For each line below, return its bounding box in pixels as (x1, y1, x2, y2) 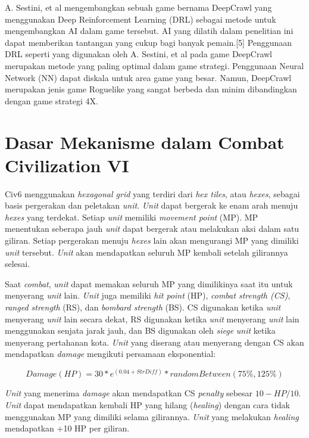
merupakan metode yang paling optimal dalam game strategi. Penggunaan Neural (5, 59, 304, 72)
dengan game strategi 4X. (5, 94, 98, 107)
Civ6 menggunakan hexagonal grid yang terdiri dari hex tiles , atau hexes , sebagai (5, 187, 300, 200)
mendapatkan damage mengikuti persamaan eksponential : (5, 347, 216, 360)
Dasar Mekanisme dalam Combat (5, 129, 285, 154)
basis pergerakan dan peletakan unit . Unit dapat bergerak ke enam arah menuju (5, 199, 298, 212)
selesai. (5, 257, 30, 270)
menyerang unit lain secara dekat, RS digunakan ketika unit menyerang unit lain (5, 312, 299, 325)
